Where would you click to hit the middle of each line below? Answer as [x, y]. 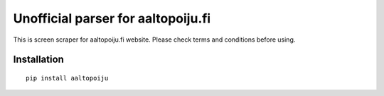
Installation [38, 60]
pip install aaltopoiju [67, 78]
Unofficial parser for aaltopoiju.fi [112, 18]
